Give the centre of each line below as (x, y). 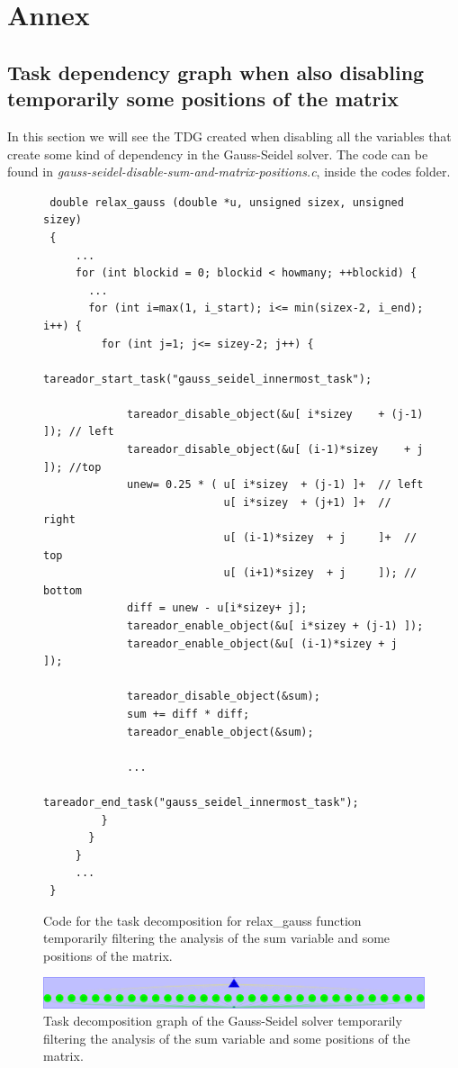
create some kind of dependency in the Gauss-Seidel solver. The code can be (218, 154)
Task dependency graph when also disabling (216, 72)
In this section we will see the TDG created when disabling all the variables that (229, 136)
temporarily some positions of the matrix (203, 99)
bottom (63, 590)
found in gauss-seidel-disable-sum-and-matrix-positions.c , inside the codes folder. (229, 172)
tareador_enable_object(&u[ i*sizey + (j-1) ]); (275, 626)
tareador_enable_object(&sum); (220, 732)
